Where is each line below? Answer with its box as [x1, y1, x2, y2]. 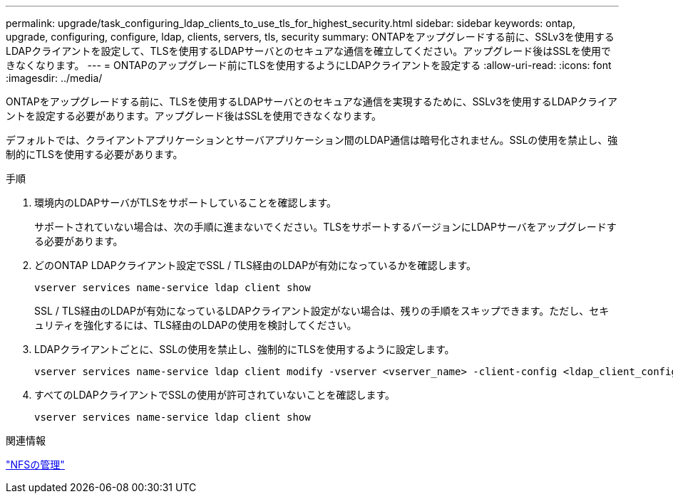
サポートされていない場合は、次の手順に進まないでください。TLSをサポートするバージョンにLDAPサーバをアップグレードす [34, 221, 617, 233]
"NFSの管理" [6, 458, 65, 471]
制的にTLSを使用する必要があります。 [6, 148, 183, 160]
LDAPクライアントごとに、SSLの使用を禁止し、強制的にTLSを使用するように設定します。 [34, 343, 455, 355]
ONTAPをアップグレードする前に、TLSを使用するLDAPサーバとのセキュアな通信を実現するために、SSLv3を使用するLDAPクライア [6, 95, 617, 107]
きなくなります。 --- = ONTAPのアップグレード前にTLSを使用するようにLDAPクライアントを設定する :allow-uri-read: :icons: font [6, 59, 612, 71]
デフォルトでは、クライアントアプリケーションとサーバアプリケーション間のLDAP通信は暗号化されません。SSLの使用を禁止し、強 [6, 134, 618, 146]
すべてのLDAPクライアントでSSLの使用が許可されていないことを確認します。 [34, 389, 396, 401]
